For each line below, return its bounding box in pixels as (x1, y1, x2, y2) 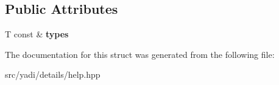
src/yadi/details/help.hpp (5, 68, 101, 81)
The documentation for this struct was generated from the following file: (5, 48, 275, 60)
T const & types (5, 28, 69, 40)
